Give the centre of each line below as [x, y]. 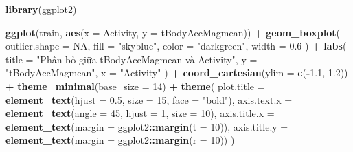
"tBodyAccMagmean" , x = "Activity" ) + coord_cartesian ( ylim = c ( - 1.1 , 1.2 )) [177, 73]
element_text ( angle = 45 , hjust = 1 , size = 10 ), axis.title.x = [140, 113]
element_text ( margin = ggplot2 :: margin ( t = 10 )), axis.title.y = [147, 126]
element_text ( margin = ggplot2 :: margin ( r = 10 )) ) [120, 140]
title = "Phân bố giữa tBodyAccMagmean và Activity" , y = [132, 59]
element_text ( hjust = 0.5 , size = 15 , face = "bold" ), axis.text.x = [149, 99]
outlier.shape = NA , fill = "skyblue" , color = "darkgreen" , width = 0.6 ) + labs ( [176, 46]
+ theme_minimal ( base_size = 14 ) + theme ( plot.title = [135, 86]
